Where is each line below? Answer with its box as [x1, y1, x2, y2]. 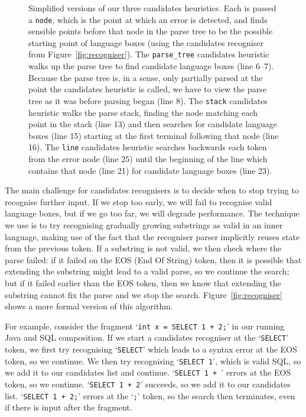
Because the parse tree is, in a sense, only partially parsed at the [28, 71, 263, 83]
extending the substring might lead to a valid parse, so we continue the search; [5, 265, 289, 277]
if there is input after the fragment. [5, 401, 132, 413]
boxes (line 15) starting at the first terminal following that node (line [28, 129, 279, 141]
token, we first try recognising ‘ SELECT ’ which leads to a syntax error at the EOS [5, 343, 297, 355]
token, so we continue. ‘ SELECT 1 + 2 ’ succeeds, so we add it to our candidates [5, 377, 291, 390]
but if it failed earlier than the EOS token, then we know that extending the [5, 276, 281, 289]
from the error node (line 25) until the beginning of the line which [28, 152, 268, 164]
